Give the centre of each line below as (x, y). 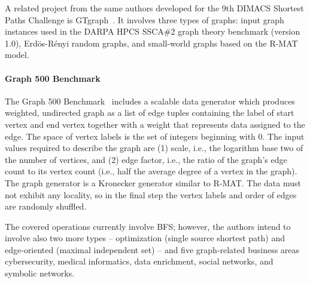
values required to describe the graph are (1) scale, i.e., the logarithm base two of (154, 148)
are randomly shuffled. (46, 206)
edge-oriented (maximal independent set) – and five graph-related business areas (152, 249)
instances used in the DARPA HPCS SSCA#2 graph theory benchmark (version (153, 31)
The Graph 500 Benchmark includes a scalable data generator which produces (150, 101)
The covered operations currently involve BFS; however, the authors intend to (148, 226)
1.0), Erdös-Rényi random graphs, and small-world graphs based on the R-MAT (151, 43)
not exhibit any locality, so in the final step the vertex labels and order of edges (151, 194)
